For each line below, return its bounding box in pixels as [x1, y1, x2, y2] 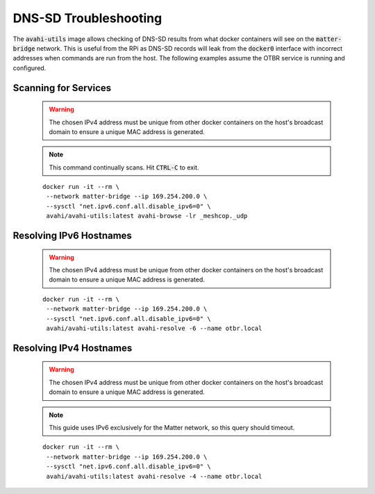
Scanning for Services [12, 82, 112, 94]
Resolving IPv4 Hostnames [12, 342, 133, 354]
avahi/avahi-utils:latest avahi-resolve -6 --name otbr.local [46, 324, 262, 332]
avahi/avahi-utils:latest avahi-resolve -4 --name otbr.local [46, 472, 262, 480]
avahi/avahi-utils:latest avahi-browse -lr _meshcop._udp [46, 212, 248, 220]
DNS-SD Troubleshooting [12, 10, 162, 26]
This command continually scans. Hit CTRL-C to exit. [49, 163, 199, 172]
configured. [12, 63, 47, 72]
